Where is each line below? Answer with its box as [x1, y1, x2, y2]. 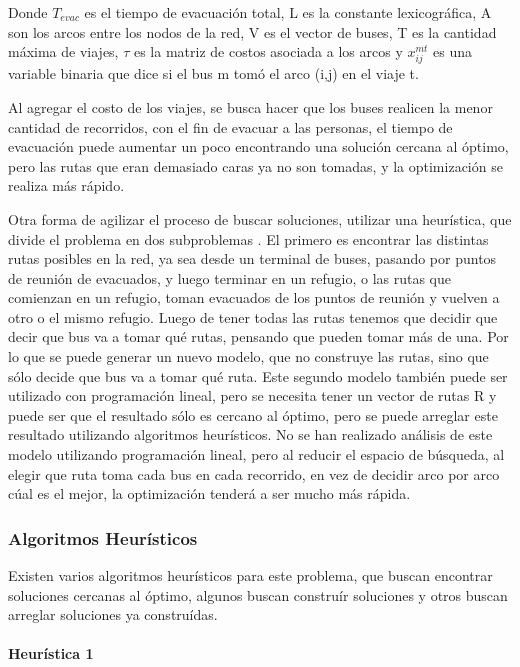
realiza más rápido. [8, 175, 125, 196]
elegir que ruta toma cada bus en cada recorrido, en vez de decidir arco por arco [8, 463, 500, 484]
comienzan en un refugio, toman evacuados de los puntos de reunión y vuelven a [8, 287, 500, 308]
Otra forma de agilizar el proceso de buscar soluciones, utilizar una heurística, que [8, 208, 512, 229]
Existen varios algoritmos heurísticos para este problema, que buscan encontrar [8, 565, 493, 586]
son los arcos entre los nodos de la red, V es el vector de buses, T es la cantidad [8, 21, 497, 42]
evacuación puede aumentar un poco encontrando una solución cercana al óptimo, [8, 136, 509, 157]
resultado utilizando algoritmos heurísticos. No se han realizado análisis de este [8, 424, 493, 445]
